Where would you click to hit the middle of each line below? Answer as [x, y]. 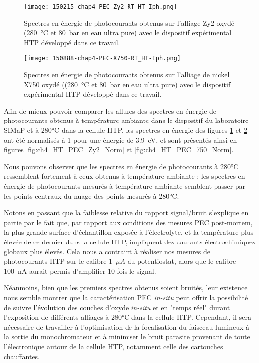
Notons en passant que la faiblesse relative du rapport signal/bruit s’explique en [126, 212]
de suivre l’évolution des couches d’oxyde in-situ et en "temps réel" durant [117, 307]
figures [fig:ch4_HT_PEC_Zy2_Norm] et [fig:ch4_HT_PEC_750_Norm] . [119, 150]
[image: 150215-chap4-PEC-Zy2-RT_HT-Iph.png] [101, 7]
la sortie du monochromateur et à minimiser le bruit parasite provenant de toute [127, 336]
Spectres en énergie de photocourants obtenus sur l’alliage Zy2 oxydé [129, 23]
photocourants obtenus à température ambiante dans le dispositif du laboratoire [126, 120]
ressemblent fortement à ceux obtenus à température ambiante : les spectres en [125, 176]
